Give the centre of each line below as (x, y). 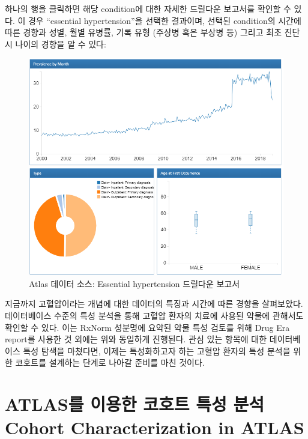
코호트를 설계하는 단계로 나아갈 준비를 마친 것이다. (110, 362)
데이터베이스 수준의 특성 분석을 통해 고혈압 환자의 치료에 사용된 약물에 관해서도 (154, 315)
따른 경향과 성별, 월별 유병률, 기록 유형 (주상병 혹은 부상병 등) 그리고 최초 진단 (152, 32)
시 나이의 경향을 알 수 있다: (56, 44)
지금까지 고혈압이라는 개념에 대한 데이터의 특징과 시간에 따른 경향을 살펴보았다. (154, 304)
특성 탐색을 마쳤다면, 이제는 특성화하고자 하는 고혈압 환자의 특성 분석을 (157, 350)
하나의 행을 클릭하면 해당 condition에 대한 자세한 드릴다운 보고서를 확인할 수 (148, 8)
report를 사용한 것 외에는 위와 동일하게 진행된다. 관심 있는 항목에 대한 (136, 339)
